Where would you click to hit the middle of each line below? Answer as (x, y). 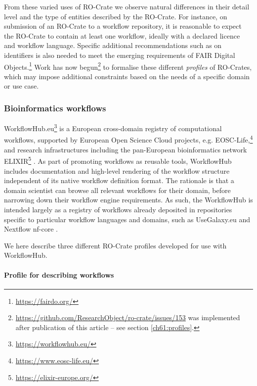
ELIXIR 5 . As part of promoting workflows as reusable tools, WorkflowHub (118, 160)
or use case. (21, 86)
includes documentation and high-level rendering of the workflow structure (117, 170)
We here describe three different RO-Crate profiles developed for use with (115, 245)
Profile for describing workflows (59, 274)
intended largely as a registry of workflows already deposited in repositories (118, 209)
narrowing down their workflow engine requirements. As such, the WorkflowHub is (128, 200)
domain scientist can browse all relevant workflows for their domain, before (117, 190)
